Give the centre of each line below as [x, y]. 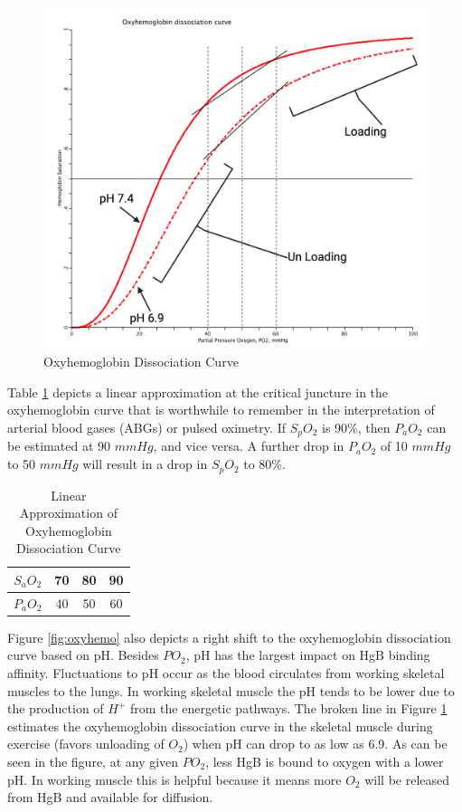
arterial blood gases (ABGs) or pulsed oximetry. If [146, 427]
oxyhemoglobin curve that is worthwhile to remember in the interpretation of [221, 410]
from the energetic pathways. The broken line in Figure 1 [289, 708]
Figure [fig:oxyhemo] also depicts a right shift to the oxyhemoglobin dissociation [229, 637]
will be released [407, 779]
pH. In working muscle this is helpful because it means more [174, 779]
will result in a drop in [145, 464]
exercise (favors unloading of [86, 744]
